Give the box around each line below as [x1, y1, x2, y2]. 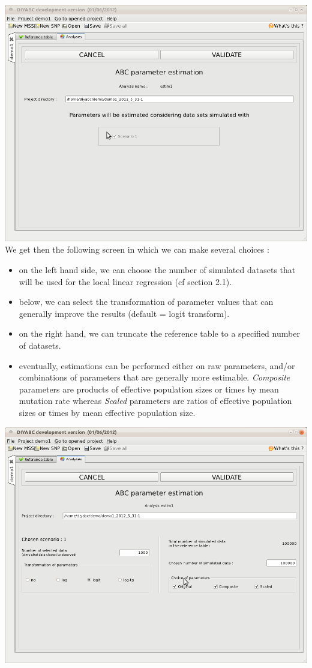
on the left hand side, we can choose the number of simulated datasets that [19, 263, 296, 276]
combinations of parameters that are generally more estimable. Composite [19, 371, 290, 384]
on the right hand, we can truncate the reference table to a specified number [19, 327, 300, 340]
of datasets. [19, 339, 61, 351]
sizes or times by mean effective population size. [19, 406, 196, 418]
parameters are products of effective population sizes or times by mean [19, 382, 279, 395]
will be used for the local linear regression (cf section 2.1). [19, 275, 232, 287]
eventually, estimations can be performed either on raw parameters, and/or [19, 359, 295, 372]
